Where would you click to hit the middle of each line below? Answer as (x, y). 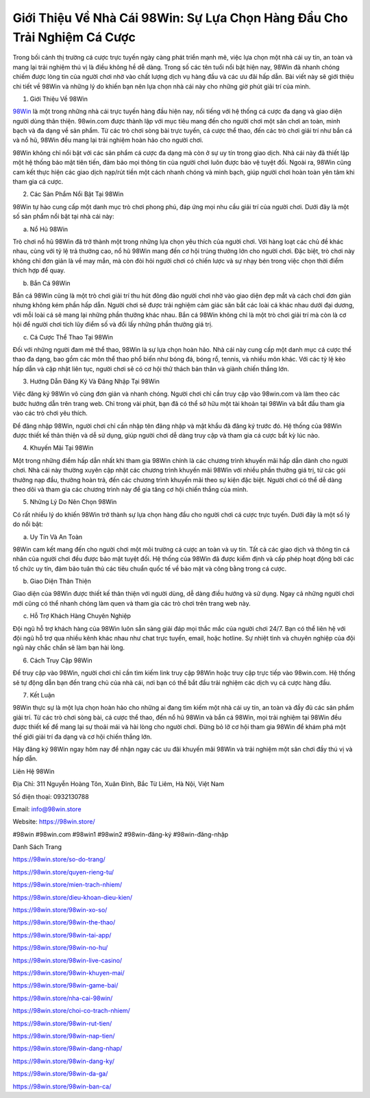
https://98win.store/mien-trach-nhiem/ (67, 885)
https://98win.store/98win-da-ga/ (60, 1074)
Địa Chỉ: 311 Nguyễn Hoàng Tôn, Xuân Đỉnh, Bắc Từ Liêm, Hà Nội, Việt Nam (119, 784)
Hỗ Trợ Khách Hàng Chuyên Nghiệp (81, 616)
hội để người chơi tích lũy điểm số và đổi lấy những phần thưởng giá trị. (113, 324)
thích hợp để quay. (39, 270)
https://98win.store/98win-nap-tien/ (64, 1036)
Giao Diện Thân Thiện (61, 581)
